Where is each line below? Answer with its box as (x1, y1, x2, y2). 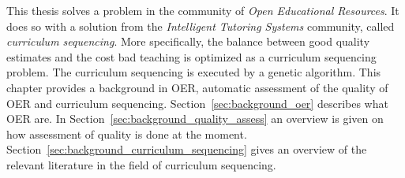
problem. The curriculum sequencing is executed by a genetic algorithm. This (6, 64, 381, 80)
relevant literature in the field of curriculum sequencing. (6, 156, 276, 172)
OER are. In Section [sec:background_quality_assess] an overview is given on (6, 110, 384, 127)
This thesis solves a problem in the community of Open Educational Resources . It (6, 2, 399, 18)
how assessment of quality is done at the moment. (6, 125, 247, 142)
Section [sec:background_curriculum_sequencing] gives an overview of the (6, 141, 367, 158)
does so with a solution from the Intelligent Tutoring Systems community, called (6, 17, 395, 34)
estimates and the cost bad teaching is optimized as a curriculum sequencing (6, 48, 377, 65)
